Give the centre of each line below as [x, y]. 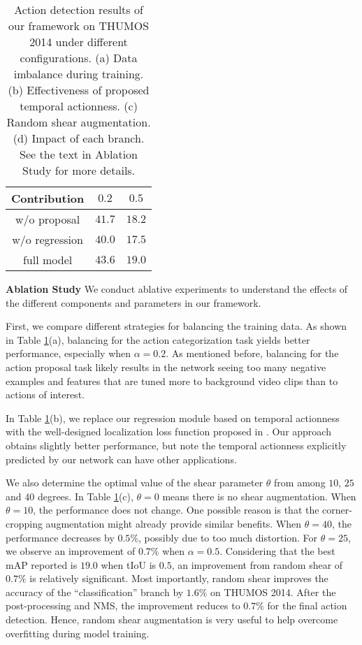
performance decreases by [60, 537]
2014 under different [79, 42]
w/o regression [48, 239]
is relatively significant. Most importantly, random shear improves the [179, 578]
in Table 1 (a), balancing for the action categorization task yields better [158, 339]
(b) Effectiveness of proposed [79, 90]
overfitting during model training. [78, 633]
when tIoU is [129, 564]
